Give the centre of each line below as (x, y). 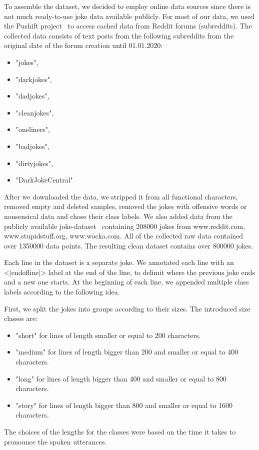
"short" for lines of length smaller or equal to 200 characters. (108, 335)
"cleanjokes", (35, 112)
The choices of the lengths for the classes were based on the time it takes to (120, 431)
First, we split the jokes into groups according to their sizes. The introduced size (127, 308)
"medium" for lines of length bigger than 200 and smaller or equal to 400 (127, 352)
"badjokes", (32, 146)
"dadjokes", (32, 96)
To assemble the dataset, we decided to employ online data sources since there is (127, 6)
